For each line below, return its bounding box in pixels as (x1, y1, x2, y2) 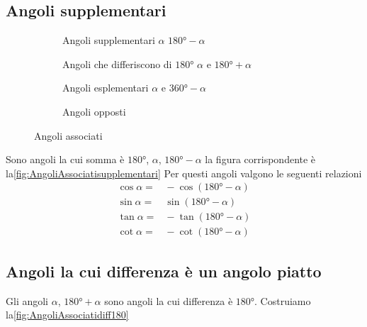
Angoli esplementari (62, 80, 149, 95)
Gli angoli (6, 293, 49, 308)
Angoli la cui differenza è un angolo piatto (6, 260, 322, 282)
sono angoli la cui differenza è (104, 293, 233, 308)
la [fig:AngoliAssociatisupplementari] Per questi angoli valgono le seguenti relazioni (6, 165, 362, 180)
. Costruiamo (254, 293, 311, 308)
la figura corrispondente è (205, 152, 316, 167)
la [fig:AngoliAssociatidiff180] (6, 307, 129, 322)
